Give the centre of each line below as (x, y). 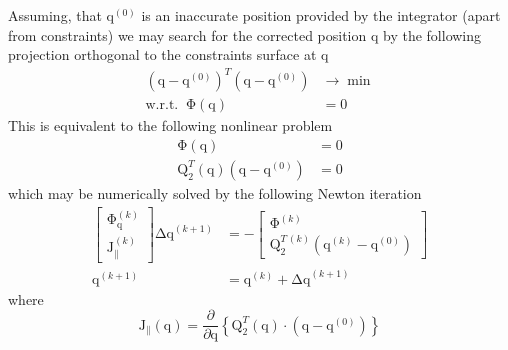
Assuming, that (55, 15)
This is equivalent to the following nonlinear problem (170, 125)
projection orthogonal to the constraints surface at (162, 54)
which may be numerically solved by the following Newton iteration (215, 193)
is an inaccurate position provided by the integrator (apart (321, 15)
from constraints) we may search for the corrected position (187, 34)
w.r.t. (162, 105)
